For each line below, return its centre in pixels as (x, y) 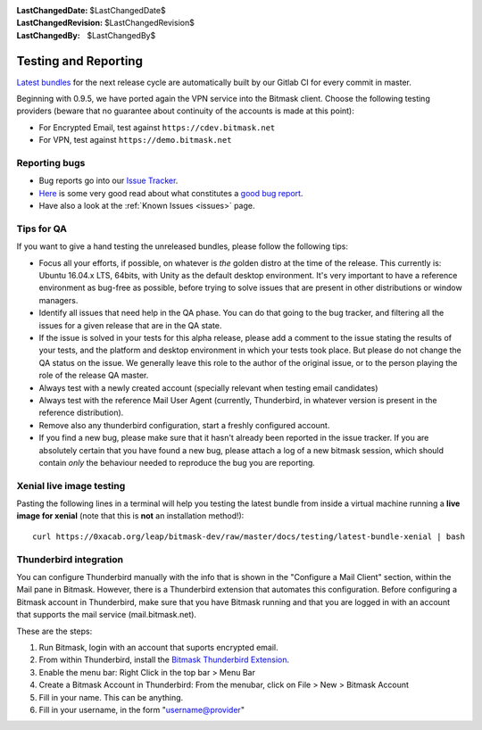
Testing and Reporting (79, 61)
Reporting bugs (51, 163)
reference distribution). (81, 413)
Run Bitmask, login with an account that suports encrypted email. (158, 647)
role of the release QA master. (94, 376)
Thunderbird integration (70, 560)
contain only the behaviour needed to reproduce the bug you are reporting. (177, 462)
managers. (58, 300)
